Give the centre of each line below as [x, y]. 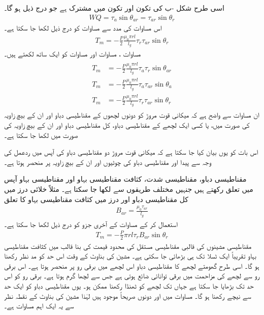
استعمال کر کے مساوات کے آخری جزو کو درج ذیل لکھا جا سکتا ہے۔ [91, 224]
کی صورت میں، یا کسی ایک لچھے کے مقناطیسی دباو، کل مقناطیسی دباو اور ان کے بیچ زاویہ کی [127, 125]
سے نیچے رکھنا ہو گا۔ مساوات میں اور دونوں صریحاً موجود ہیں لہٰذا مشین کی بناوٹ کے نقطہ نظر [128, 295]
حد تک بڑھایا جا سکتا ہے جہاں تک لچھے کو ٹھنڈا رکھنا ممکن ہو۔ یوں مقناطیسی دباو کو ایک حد [129, 286]
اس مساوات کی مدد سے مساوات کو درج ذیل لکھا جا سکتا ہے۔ [83, 28]
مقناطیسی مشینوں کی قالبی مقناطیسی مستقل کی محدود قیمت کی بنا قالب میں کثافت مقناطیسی [128, 246]
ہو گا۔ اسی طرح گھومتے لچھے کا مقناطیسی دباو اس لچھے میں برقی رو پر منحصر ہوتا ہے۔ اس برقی [132, 265]
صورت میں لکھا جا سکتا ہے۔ [41, 135]
